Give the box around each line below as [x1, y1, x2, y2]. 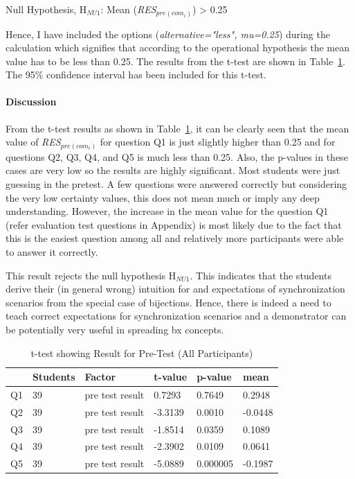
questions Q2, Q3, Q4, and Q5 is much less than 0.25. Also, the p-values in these [6, 149, 348, 164]
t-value [154, 369, 188, 384]
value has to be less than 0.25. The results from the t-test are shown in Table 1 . [6, 53, 346, 68]
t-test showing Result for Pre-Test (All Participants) [30, 345, 253, 360]
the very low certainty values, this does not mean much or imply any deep [6, 190, 320, 204]
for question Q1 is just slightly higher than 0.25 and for [100, 134, 336, 149]
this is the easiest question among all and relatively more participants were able [6, 231, 344, 245]
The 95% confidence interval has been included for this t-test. [6, 67, 266, 82]
